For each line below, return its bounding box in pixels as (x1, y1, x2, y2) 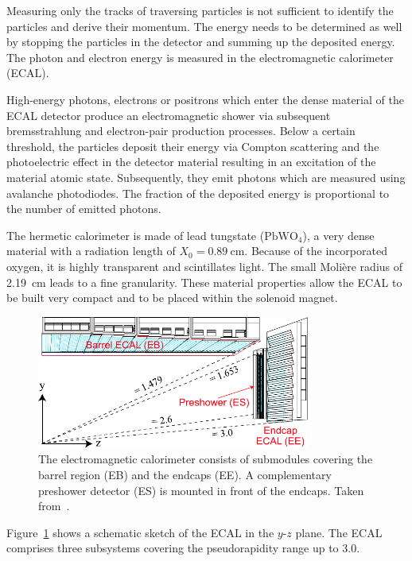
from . (38, 497, 70, 514)
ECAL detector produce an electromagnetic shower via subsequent (6, 106, 331, 123)
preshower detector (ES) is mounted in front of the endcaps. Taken (38, 482, 364, 498)
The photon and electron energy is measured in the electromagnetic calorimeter (6, 48, 394, 65)
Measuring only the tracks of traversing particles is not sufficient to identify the (6, 2, 394, 18)
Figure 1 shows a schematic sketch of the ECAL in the (6, 524, 274, 540)
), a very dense (302, 226, 375, 243)
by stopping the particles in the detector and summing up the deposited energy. (6, 33, 395, 50)
